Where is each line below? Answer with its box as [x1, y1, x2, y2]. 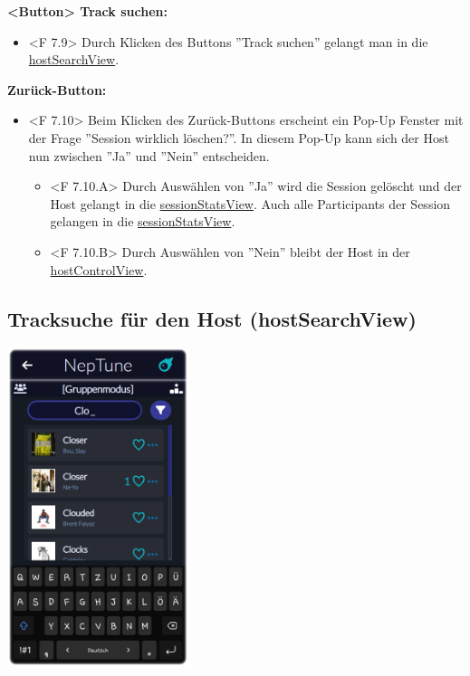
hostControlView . [50, 260, 148, 279]
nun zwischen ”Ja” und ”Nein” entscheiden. [28, 146, 270, 165]
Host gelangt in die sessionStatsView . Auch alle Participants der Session [50, 194, 451, 213]
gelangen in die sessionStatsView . [50, 212, 235, 231]
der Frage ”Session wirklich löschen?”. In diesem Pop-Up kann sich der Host [28, 128, 449, 147]
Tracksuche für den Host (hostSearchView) [7, 304, 417, 332]
